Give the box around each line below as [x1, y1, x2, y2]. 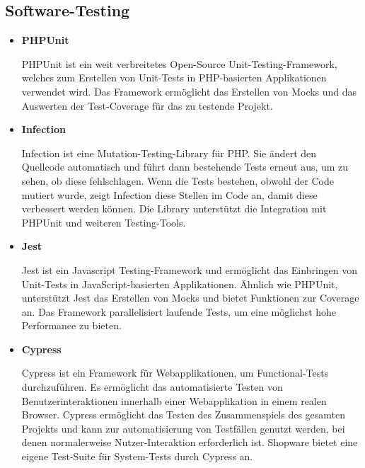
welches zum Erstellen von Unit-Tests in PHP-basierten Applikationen [21, 70, 327, 85]
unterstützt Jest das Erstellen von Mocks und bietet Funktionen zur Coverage [21, 290, 359, 305]
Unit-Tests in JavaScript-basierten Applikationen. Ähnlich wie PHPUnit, [21, 276, 338, 291]
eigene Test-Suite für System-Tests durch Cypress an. [21, 449, 253, 464]
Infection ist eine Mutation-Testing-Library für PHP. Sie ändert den [21, 145, 317, 160]
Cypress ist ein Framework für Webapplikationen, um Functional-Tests [21, 365, 329, 380]
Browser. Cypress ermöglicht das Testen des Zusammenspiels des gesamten [21, 407, 346, 422]
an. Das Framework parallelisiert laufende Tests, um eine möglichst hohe [21, 304, 337, 319]
